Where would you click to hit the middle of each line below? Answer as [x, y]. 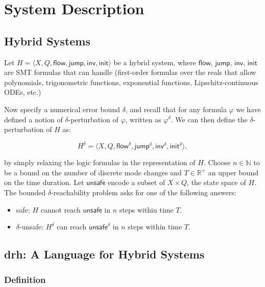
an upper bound [233, 172]
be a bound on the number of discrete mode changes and [93, 172]
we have [248, 109]
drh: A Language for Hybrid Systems [104, 254]
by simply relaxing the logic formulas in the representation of [100, 162]
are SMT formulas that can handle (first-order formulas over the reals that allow [130, 72]
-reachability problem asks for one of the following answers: [144, 192]
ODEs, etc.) [23, 92]
